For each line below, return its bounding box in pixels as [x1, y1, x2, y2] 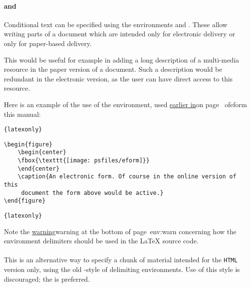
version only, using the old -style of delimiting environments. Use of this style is [4, 264, 240, 274]
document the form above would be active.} [21, 189, 164, 196]
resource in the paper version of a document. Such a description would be [4, 64, 222, 74]
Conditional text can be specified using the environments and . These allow [4, 19, 228, 29]
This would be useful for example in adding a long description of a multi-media [4, 54, 239, 64]
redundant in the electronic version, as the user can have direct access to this [4, 73, 233, 83]
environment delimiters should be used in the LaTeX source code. [4, 236, 199, 246]
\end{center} [17, 165, 60, 172]
